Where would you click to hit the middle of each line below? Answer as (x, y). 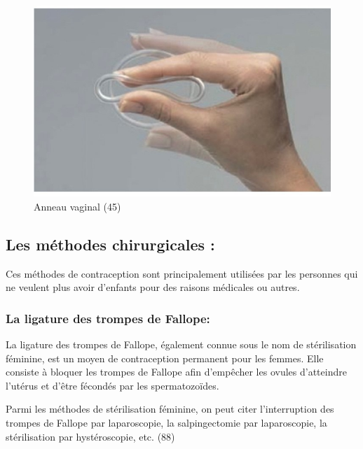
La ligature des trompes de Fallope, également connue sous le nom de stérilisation (181, 344)
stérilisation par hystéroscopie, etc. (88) (90, 436)
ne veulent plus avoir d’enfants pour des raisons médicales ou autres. (153, 287)
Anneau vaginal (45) (77, 206)
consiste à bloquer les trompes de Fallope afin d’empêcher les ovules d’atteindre (176, 372)
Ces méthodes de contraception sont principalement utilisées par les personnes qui (182, 273)
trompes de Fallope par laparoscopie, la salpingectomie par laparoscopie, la (166, 422)
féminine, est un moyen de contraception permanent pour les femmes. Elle (165, 358)
